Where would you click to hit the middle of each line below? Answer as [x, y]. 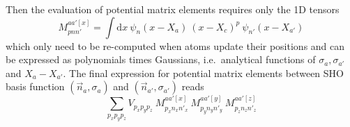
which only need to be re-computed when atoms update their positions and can [175, 45]
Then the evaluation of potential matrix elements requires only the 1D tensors [173, 9]
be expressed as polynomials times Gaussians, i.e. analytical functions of [161, 59]
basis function [35, 86]
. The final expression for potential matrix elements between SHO [203, 73]
